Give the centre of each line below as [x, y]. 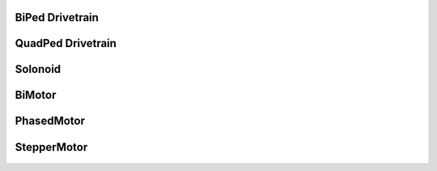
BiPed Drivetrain [57, 17]
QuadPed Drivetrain [66, 43]
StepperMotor [51, 147]
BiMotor [36, 95]
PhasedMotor [50, 121]
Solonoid [38, 69]
